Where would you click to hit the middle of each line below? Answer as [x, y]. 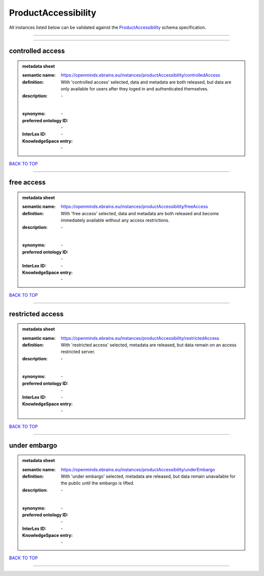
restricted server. [78, 352]
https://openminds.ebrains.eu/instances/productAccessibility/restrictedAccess [140, 338]
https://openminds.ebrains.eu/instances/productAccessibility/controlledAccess [141, 75]
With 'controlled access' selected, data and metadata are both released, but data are [146, 82]
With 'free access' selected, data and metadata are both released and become [140, 213]
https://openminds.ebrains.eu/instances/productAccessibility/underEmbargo [138, 469]
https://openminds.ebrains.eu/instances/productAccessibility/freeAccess [134, 207]
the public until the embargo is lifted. [98, 483]
